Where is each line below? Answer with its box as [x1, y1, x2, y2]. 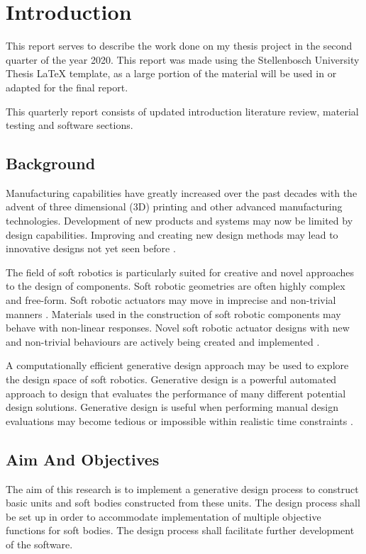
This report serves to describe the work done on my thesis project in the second [6, 38, 353, 53]
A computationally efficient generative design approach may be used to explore [6, 358, 349, 373]
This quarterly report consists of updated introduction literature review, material [6, 103, 359, 118]
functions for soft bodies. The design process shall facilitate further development [6, 523, 355, 538]
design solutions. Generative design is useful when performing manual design [6, 400, 338, 414]
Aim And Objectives [6, 448, 160, 470]
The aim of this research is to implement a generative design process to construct [6, 481, 359, 496]
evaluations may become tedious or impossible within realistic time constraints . [6, 413, 353, 428]
